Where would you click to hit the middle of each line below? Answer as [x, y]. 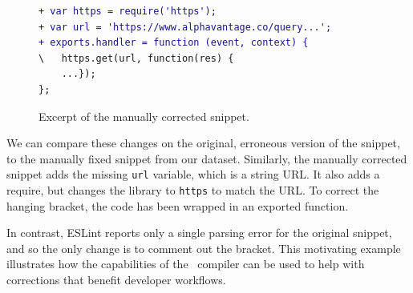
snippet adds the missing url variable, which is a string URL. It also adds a [193, 174]
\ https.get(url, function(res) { [136, 58]
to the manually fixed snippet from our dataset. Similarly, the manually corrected [207, 158]
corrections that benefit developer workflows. [116, 280]
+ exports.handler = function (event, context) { [174, 43]
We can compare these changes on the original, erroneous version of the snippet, [203, 143]
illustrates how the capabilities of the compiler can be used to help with [186, 264]
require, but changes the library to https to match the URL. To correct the [193, 190]
